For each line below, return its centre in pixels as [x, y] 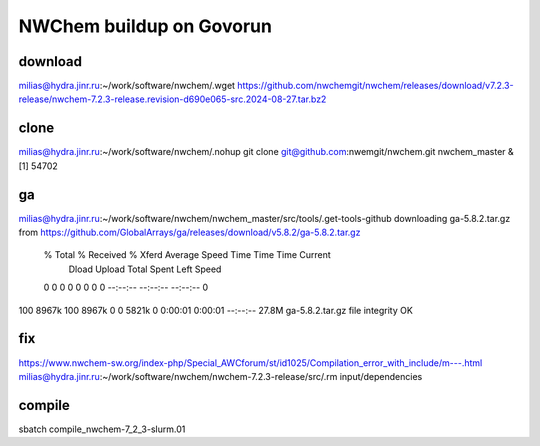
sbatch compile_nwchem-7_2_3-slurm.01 [102, 429]
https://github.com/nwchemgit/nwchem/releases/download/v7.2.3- [375, 86]
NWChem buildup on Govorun [145, 26]
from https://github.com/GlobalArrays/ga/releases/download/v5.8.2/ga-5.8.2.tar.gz [189, 232]
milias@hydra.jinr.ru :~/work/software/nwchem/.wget [126, 86]
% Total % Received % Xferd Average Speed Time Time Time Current [187, 255]
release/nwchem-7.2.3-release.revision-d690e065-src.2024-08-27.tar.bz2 [172, 99]
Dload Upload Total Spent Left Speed [145, 269]
